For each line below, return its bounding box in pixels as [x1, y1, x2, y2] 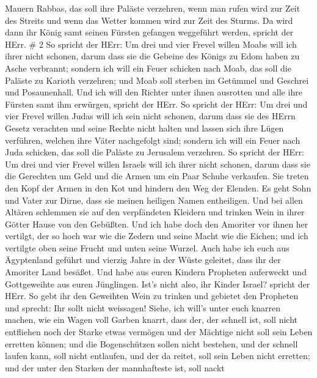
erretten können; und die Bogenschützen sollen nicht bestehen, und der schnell [5, 337, 298, 350]
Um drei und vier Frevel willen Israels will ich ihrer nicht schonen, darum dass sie [5, 157, 310, 170]
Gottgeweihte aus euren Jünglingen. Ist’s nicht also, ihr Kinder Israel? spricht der [5, 277, 310, 290]
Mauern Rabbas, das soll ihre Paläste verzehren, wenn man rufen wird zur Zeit [5, 2, 301, 14]
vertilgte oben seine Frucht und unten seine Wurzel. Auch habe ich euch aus [5, 241, 290, 254]
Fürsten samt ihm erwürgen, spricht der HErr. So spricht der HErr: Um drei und [5, 97, 308, 110]
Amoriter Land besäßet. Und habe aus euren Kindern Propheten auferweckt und [5, 265, 307, 278]
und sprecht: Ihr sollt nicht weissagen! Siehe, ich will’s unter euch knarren [5, 301, 280, 314]
